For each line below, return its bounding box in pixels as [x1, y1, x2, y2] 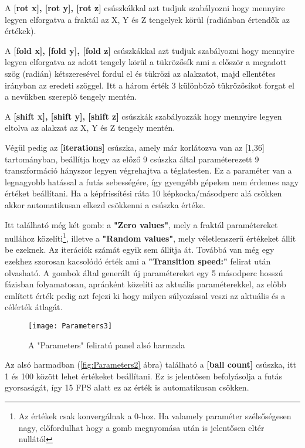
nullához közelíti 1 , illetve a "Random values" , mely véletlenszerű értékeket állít [5, 230, 296, 244]
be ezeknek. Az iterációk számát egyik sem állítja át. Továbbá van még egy [5, 243, 274, 256]
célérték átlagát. [5, 301, 63, 313]
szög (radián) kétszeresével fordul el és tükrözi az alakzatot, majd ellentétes [5, 67, 276, 79]
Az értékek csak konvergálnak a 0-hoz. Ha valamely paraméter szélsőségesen [18, 409, 292, 422]
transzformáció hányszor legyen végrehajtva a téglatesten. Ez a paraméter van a [5, 164, 292, 177]
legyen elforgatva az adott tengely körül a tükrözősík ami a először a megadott [5, 56, 287, 68]
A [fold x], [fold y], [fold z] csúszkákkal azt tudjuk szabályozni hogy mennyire [5, 44, 294, 56]
